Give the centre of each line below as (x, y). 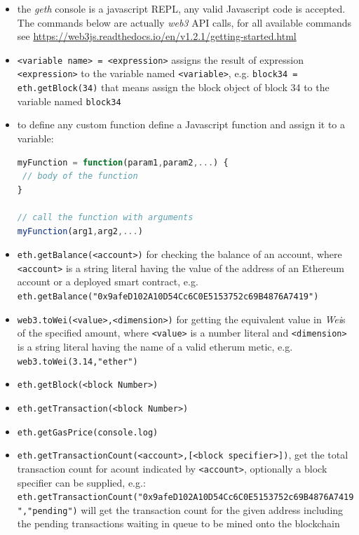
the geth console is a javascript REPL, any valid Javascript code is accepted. (181, 8)
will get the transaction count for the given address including (212, 509)
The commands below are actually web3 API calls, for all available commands (184, 22)
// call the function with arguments (105, 217)
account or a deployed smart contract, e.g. (108, 282)
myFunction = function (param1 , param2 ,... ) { (123, 162)
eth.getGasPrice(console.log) (88, 432)
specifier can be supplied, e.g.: (81, 482)
